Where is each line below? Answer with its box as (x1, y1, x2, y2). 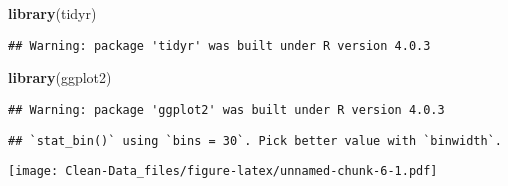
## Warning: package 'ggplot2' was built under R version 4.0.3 (8, 102, 445, 117)
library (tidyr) (8, 3, 97, 23)
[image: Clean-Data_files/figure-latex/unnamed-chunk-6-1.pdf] (8, 164, 438, 179)
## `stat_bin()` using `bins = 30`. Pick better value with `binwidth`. (8, 133, 502, 148)
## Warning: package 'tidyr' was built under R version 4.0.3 (8, 38, 431, 53)
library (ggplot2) (8, 67, 112, 88)
